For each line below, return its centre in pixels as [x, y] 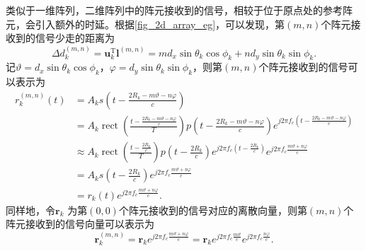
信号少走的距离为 [75, 38]
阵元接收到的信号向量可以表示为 [80, 224]
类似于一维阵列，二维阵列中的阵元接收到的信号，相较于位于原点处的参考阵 [179, 10]
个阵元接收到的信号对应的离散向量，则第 [213, 210]
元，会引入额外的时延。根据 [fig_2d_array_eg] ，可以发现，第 [145, 24]
